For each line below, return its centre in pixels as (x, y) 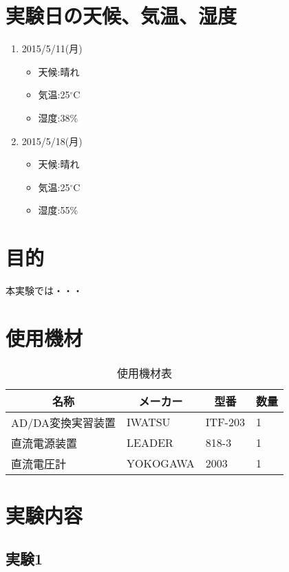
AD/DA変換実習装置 (64, 422)
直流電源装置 (44, 443)
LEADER (150, 443)
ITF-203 (225, 422)
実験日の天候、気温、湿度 (121, 15)
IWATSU (149, 422)
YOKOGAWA (161, 463)
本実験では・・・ (44, 290)
